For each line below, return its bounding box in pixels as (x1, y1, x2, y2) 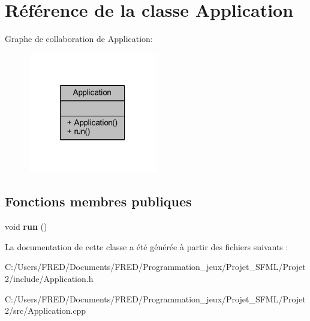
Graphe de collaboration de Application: (5, 32, 153, 45)
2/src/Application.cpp (5, 304, 86, 317)
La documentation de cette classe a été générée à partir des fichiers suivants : (5, 240, 288, 253)
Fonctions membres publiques (5, 192, 192, 211)
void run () (5, 220, 47, 233)
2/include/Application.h (5, 272, 94, 284)
